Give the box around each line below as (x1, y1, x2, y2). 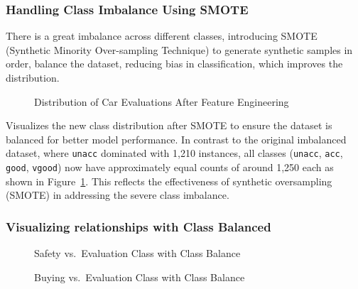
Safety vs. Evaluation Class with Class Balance (34, 246, 241, 261)
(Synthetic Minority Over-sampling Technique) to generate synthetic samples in (6, 42, 353, 57)
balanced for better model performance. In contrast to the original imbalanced (6, 131, 347, 146)
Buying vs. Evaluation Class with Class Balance (34, 269, 245, 284)
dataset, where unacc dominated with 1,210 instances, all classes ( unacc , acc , (6, 146, 343, 160)
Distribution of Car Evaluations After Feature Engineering (34, 94, 289, 109)
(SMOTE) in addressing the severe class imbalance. (6, 187, 229, 202)
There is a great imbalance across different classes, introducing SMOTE (6, 28, 318, 43)
